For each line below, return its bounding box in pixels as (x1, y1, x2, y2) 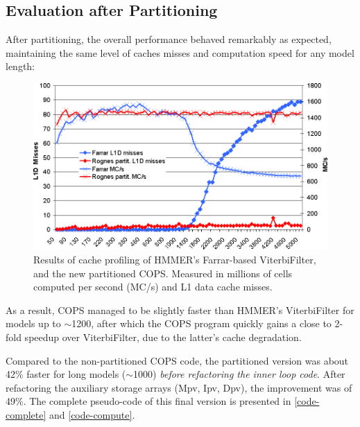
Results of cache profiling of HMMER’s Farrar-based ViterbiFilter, (33, 252, 316, 266)
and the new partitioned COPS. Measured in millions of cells (33, 265, 293, 280)
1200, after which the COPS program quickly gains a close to (71, 316, 332, 331)
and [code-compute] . (49, 407, 135, 421)
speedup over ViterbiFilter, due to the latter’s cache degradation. (24, 329, 302, 344)
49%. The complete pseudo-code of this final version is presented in (6, 394, 291, 408)
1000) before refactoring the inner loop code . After (133, 367, 345, 381)
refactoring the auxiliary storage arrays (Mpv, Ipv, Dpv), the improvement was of (6, 380, 352, 394)
